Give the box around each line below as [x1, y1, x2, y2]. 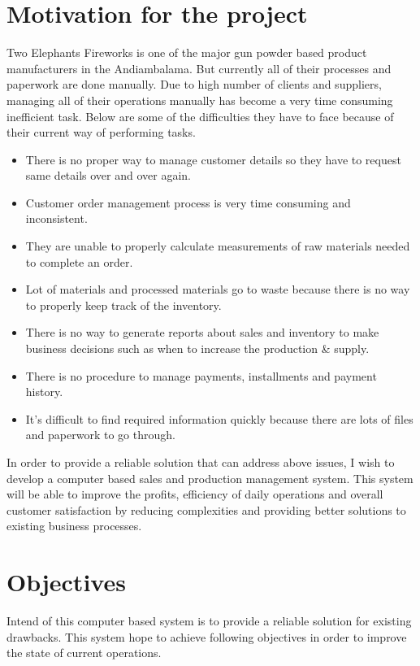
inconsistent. [25, 210, 88, 227]
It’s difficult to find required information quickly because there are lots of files [25, 410, 414, 427]
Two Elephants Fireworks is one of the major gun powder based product [6, 44, 367, 61]
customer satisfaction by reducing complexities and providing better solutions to [6, 501, 406, 518]
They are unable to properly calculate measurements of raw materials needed [25, 237, 410, 255]
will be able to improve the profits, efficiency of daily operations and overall [6, 485, 383, 503]
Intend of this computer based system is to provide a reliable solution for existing [6, 612, 412, 629]
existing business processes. [6, 517, 142, 534]
